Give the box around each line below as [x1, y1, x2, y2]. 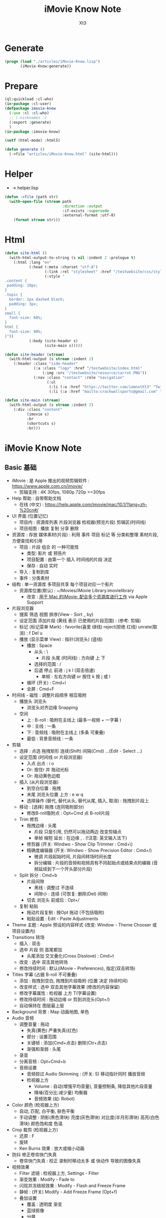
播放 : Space [26, 642, 53, 648]
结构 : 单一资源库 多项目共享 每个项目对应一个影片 [11, 581, 114, 587]
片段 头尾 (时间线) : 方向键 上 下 [41, 655, 106, 661]
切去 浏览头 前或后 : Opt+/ [26, 897, 80, 903]
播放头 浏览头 [19, 698, 47, 704]
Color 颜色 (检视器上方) [11, 1102, 59, 1108]
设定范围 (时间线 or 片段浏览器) [19, 754, 83, 760]
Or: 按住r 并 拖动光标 [26, 766, 69, 772]
